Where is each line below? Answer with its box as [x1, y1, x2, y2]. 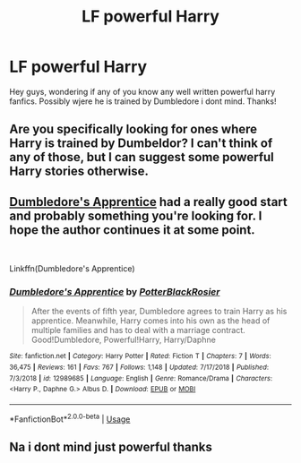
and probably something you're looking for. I [9, 208, 262, 223]
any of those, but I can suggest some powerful [9, 150, 275, 165]
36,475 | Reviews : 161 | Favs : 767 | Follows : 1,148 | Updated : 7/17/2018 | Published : [9, 363, 270, 373]
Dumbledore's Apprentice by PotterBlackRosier [9, 286, 220, 298]
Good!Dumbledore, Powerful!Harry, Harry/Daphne [30, 334, 217, 346]
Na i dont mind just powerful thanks [9, 440, 213, 455]
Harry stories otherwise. [9, 164, 150, 179]
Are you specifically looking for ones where [9, 122, 258, 137]
